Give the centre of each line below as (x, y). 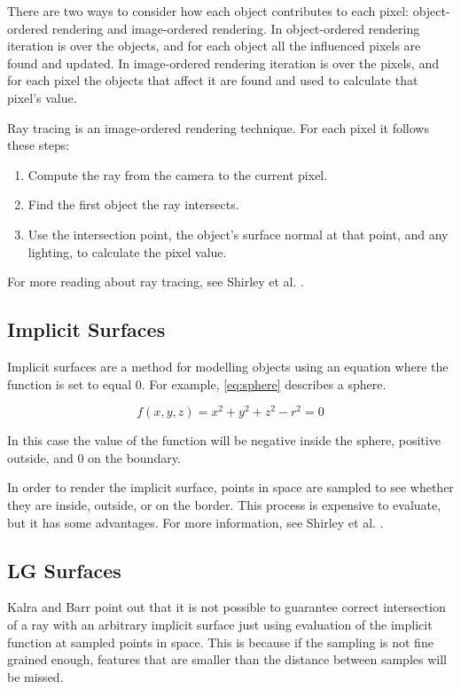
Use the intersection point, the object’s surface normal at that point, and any (238, 234)
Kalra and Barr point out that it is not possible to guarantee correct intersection (227, 607)
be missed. (35, 676)
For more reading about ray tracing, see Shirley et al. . (156, 282)
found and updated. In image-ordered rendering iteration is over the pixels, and (223, 63)
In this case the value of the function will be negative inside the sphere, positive (224, 440)
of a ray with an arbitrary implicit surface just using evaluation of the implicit (220, 624)
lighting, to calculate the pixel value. (127, 251)
